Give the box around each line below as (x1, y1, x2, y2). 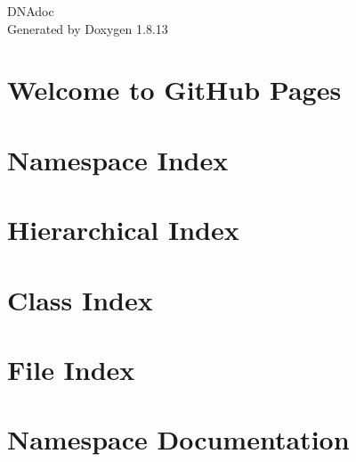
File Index (7, 351, 135, 387)
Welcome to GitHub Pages (7, 71, 342, 108)
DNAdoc (7, 2, 54, 20)
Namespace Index (7, 141, 229, 177)
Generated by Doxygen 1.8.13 (7, 19, 168, 37)
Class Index (7, 281, 153, 318)
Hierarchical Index (7, 211, 239, 248)
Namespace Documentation (7, 421, 350, 458)
